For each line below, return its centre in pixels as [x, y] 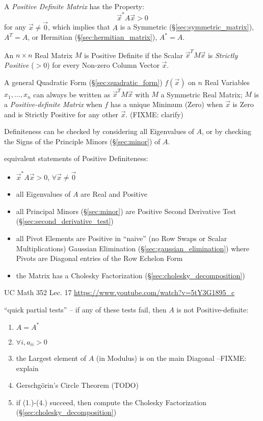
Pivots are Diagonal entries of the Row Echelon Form [99, 258]
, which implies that [79, 27]
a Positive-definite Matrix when [53, 104]
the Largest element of [51, 358]
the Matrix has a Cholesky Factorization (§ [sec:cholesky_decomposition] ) [130, 275]
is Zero [243, 104]
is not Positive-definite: [213, 309]
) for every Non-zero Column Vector [103, 65]
